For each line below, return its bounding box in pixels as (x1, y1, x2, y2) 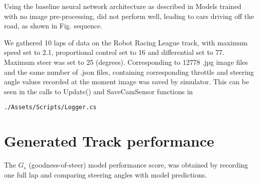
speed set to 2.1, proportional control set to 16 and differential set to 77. (4, 47, 225, 57)
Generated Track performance (4, 131, 214, 151)
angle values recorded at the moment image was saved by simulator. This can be (4, 76, 249, 87)
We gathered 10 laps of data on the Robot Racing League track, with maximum (4, 37, 248, 47)
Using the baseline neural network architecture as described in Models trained (4, 1, 242, 11)
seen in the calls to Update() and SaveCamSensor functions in (4, 86, 193, 96)
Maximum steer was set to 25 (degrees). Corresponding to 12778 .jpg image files (4, 56, 248, 67)
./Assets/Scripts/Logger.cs (4, 104, 97, 111)
